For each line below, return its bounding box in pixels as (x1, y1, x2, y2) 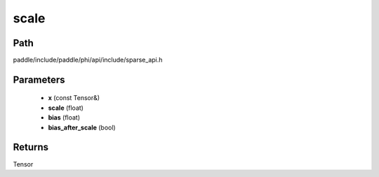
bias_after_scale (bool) (48, 123, 116, 132)
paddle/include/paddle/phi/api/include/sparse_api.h (13, 56, 163, 64)
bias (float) (48, 113, 81, 122)
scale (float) (48, 104, 84, 112)
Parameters (13, 73, 65, 85)
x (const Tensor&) (48, 94, 100, 102)
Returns (13, 141, 49, 153)
